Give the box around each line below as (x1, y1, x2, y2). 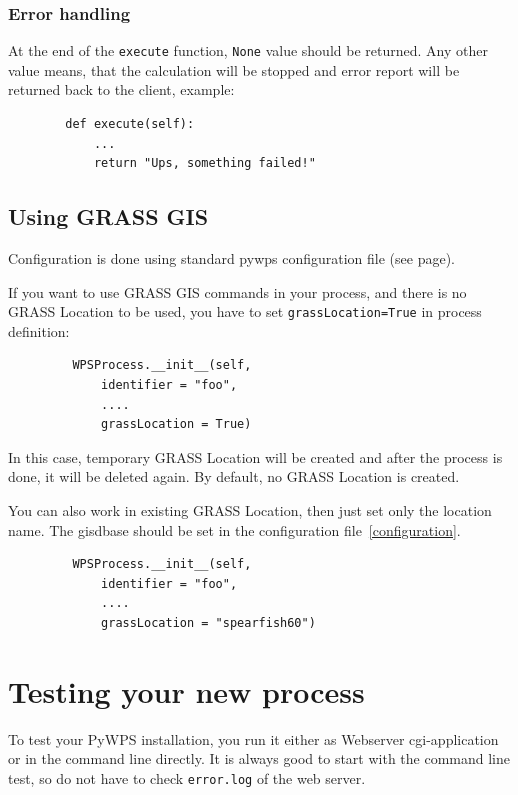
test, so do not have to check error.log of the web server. (8, 767, 366, 788)
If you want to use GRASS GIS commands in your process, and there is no (8, 281, 467, 302)
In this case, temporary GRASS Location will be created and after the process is (8, 446, 503, 467)
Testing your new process (8, 670, 365, 711)
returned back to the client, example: (8, 79, 235, 100)
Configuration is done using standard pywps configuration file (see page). (8, 248, 455, 269)
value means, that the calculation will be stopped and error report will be (8, 59, 460, 80)
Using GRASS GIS (8, 201, 209, 232)
